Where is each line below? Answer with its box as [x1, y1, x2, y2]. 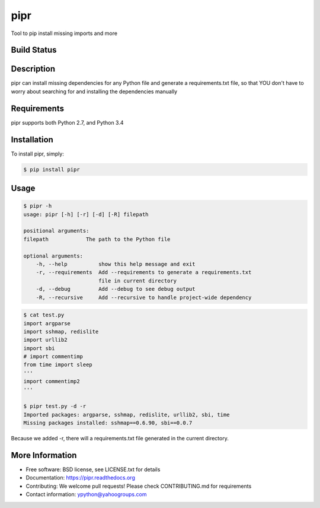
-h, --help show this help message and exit [36, 261, 196, 267]
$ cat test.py [23, 312, 65, 319]
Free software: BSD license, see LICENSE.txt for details [25, 466, 161, 473]
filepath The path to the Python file [23, 236, 171, 243]
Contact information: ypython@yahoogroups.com [25, 491, 147, 498]
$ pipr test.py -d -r [23, 403, 87, 409]
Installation [11, 134, 53, 145]
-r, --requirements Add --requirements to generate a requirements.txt [36, 269, 252, 276]
